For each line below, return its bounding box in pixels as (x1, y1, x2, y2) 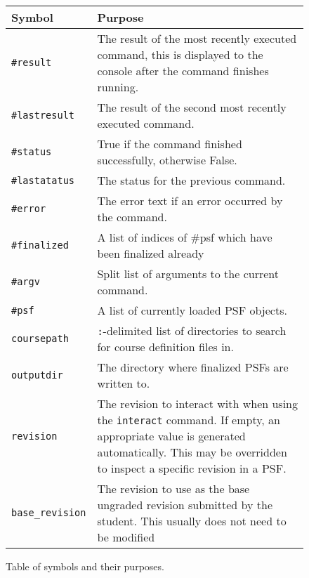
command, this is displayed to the (97, 46, 263, 63)
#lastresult (11, 110, 75, 121)
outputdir (11, 369, 63, 381)
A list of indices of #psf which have (97, 229, 272, 245)
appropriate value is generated (97, 428, 246, 444)
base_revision (11, 507, 86, 518)
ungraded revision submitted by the (97, 497, 273, 513)
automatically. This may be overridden (97, 444, 287, 460)
